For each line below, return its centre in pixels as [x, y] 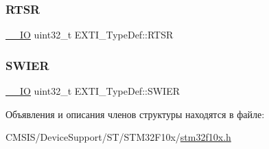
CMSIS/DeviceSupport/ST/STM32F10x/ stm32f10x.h [118, 137]
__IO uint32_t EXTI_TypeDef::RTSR [90, 35]
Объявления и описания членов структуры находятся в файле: [135, 114]
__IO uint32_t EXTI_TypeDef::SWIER [93, 91]
